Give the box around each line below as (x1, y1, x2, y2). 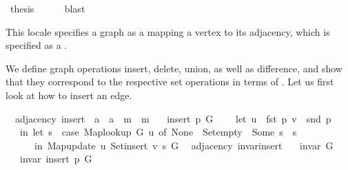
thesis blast (10, 1, 85, 15)
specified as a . (6, 38, 68, 52)
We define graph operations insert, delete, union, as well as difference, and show (6, 61, 342, 75)
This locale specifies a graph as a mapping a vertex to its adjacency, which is (6, 24, 330, 39)
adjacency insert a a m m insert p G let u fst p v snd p (14, 111, 331, 125)
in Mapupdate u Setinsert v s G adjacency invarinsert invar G (34, 138, 334, 152)
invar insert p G (19, 151, 92, 166)
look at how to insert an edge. (6, 87, 132, 102)
